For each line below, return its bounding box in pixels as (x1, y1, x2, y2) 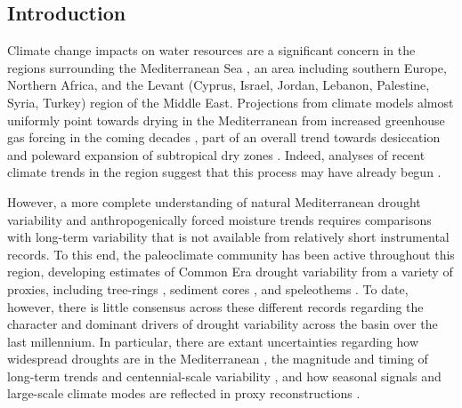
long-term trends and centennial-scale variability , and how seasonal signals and (7, 366, 442, 385)
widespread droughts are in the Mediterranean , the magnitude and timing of (7, 349, 428, 368)
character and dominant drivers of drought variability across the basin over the (7, 315, 438, 333)
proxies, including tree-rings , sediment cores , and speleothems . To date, (7, 279, 409, 298)
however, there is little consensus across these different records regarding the (7, 297, 424, 316)
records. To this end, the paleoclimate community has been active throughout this (7, 244, 455, 263)
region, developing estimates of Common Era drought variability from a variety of (7, 262, 453, 281)
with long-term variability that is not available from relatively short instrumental (7, 228, 450, 246)
